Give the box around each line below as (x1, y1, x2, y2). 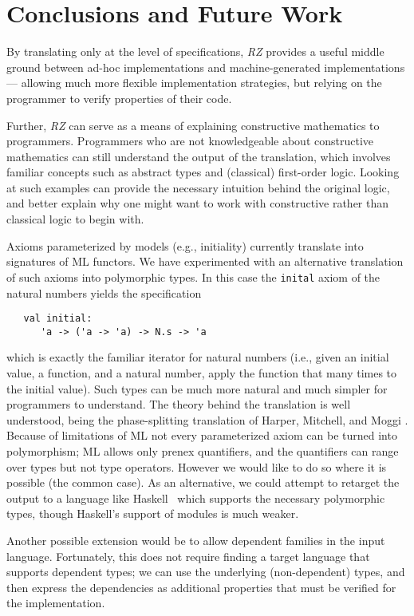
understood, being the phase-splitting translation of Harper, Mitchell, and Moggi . (6, 411, 408, 428)
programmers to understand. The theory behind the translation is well (6, 396, 351, 413)
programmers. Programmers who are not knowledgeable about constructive (6, 132, 374, 149)
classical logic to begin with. (6, 211, 144, 227)
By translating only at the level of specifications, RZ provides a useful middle (6, 43, 384, 60)
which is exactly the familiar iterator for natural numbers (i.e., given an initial (6, 349, 389, 365)
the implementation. (6, 594, 105, 611)
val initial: (23, 313, 93, 325)
